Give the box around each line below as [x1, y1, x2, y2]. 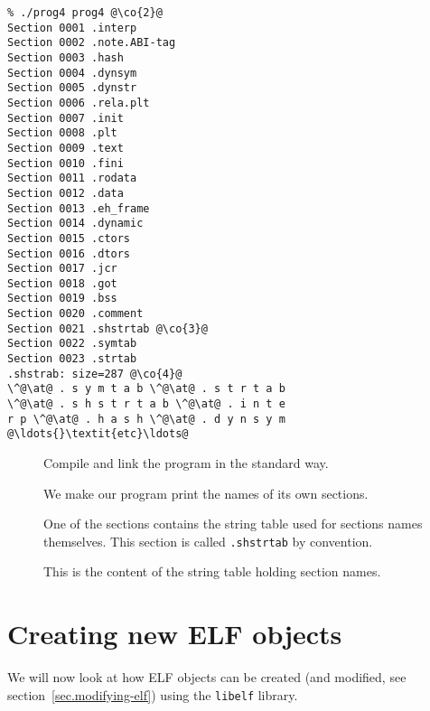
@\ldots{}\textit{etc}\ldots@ [7, 427, 189, 441]
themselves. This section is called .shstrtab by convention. [43, 531, 373, 550]
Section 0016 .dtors [7, 247, 131, 260]
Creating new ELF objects [7, 615, 342, 652]
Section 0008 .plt [7, 126, 117, 140]
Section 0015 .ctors [7, 231, 131, 245]
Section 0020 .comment [7, 307, 144, 321]
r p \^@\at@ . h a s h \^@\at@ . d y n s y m [7, 412, 285, 426]
